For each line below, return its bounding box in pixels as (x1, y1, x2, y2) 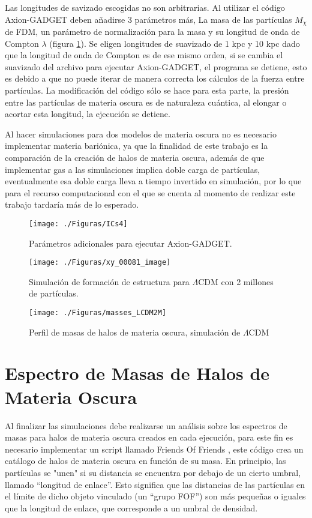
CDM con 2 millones (198, 275, 274, 288)
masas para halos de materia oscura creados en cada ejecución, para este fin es (5, 431, 293, 444)
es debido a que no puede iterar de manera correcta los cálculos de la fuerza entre (5, 72, 305, 85)
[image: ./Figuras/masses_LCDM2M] (29, 309, 167, 318)
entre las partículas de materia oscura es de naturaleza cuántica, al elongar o (5, 95, 287, 108)
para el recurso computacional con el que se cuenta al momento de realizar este (5, 186, 296, 199)
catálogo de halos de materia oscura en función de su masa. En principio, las (5, 454, 286, 467)
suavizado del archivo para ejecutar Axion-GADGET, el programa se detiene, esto (5, 60, 307, 73)
